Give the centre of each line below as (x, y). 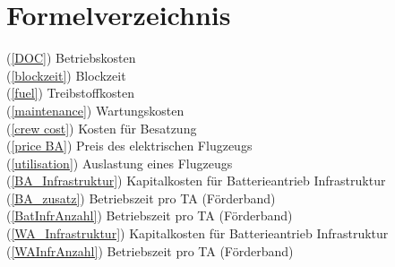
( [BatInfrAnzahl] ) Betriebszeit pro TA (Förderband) (150, 215)
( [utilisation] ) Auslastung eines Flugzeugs (120, 163)
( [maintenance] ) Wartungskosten (95, 110)
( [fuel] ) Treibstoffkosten (70, 93)
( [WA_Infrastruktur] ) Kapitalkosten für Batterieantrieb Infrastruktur (197, 233)
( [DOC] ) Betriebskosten (71, 58)
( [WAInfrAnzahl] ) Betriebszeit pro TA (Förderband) (150, 250)
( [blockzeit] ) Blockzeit (66, 75)
